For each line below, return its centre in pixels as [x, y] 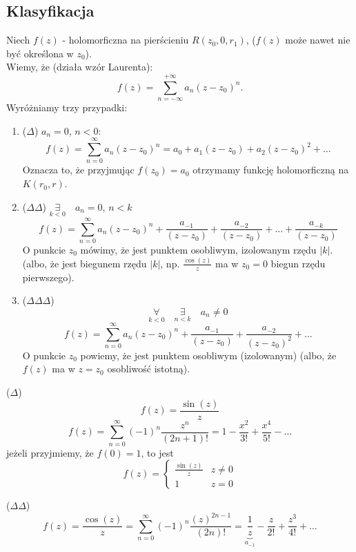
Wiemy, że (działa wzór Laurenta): [80, 67]
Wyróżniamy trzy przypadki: [67, 107]
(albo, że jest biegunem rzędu [85, 263]
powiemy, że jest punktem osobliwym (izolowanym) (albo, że [208, 355]
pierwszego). [48, 277]
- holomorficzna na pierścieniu [126, 40]
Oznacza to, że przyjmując [78, 170]
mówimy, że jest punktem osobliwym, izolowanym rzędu [198, 250]
